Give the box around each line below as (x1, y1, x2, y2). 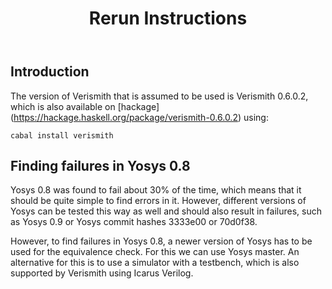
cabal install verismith (10, 130, 114, 141)
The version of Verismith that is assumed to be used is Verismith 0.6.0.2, (10, 90, 309, 102)
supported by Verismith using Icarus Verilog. (10, 267, 194, 279)
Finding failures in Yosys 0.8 (10, 158, 191, 174)
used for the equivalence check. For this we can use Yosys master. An (10, 246, 300, 258)
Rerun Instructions (88, 7, 248, 30)
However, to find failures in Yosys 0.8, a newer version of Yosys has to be (10, 235, 313, 247)
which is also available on (10, 100, 116, 112)
